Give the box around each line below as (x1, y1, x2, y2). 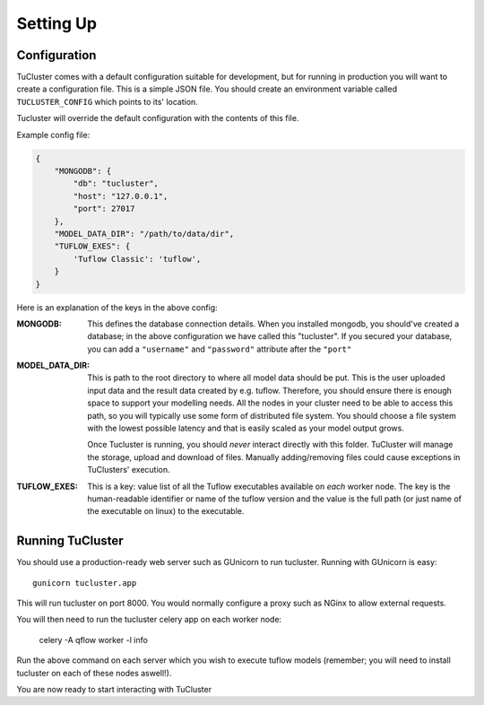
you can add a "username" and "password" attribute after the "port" (87, 344, 352, 354)
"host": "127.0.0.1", (73, 191, 169, 201)
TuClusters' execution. (87, 465, 170, 475)
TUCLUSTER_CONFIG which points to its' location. (16, 96, 199, 107)
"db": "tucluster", (73, 178, 159, 188)
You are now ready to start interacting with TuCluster (16, 684, 212, 694)
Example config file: (16, 129, 91, 140)
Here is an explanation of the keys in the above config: (16, 301, 219, 313)
